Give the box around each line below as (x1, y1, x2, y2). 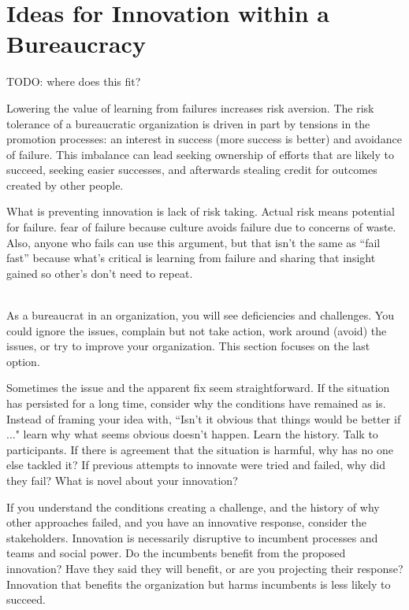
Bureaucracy (6, 28, 146, 60)
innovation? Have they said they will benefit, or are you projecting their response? (6, 560, 403, 576)
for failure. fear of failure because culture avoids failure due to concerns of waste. (6, 219, 396, 235)
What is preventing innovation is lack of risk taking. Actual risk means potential (6, 203, 395, 220)
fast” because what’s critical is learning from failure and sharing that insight (6, 250, 376, 266)
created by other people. (6, 176, 124, 193)
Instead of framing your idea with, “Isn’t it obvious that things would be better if (6, 410, 401, 427)
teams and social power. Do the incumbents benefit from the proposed (6, 545, 346, 561)
